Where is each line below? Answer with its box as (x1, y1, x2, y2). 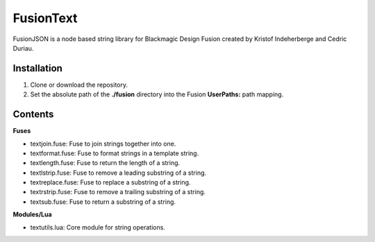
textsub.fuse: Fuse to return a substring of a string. (30, 198, 176, 206)
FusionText (12, 10, 78, 26)
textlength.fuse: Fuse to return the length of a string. (30, 159, 181, 167)
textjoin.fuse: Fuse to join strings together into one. (30, 139, 176, 148)
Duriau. (12, 44, 34, 52)
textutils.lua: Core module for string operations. (30, 223, 166, 232)
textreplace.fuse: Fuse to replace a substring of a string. (30, 178, 191, 187)
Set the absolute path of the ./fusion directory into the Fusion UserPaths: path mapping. (30, 90, 284, 98)
